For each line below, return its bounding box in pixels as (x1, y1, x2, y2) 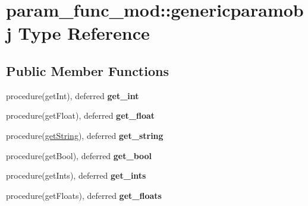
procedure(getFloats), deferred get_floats (6, 189, 162, 201)
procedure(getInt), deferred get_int (6, 89, 139, 102)
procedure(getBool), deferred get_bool (6, 149, 152, 161)
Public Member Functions (6, 61, 169, 80)
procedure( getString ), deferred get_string (6, 129, 164, 141)
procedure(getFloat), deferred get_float (6, 109, 155, 122)
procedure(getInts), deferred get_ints (6, 169, 146, 182)
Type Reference (18, 21, 150, 45)
